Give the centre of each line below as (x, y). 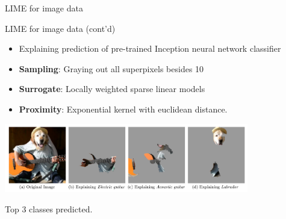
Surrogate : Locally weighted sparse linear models (112, 89)
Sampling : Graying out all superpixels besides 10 (111, 68)
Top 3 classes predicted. (49, 209)
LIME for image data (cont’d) (60, 28)
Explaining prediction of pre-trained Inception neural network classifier (150, 48)
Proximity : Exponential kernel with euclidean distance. (123, 109)
